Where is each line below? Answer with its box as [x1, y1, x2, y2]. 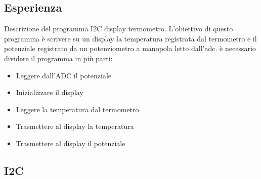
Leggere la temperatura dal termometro [16, 104, 139, 114]
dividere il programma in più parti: [4, 53, 113, 63]
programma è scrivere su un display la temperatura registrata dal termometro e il [4, 33, 257, 43]
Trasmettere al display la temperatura [16, 121, 134, 131]
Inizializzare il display [16, 87, 83, 98]
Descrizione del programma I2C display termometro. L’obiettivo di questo [4, 23, 233, 34]
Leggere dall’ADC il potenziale [16, 70, 112, 80]
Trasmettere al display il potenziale [16, 138, 125, 148]
